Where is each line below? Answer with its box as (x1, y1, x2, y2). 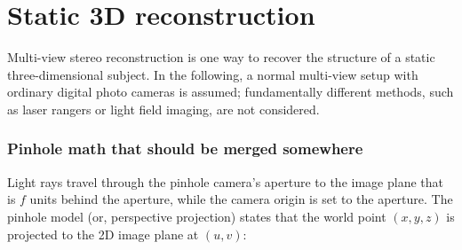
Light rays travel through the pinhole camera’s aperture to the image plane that (7, 172, 443, 191)
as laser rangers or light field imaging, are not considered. (7, 99, 320, 118)
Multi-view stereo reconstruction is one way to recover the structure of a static (7, 48, 435, 66)
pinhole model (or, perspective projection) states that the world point (7, 207, 386, 225)
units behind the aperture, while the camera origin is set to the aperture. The (29, 190, 453, 208)
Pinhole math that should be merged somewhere (7, 137, 363, 160)
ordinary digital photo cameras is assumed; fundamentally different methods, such (7, 82, 454, 101)
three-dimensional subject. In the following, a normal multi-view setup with (7, 65, 418, 83)
